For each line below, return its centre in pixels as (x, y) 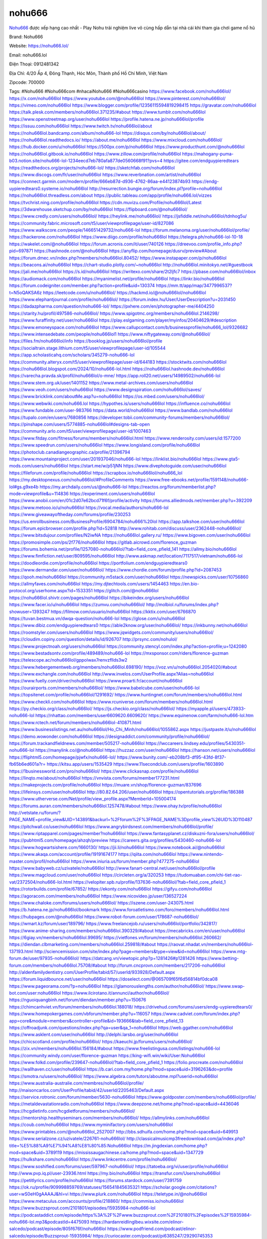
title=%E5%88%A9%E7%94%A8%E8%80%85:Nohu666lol (70, 1145)
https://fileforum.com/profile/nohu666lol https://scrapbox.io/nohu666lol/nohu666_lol (96, 473)
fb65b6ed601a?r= (27, 764)
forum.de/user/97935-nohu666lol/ (44, 958)
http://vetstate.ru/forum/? (35, 812)
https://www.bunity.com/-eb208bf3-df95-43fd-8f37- (172, 757)
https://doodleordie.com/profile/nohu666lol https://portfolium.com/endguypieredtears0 (98, 563)
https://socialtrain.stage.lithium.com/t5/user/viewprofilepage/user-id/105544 (87, 348)
